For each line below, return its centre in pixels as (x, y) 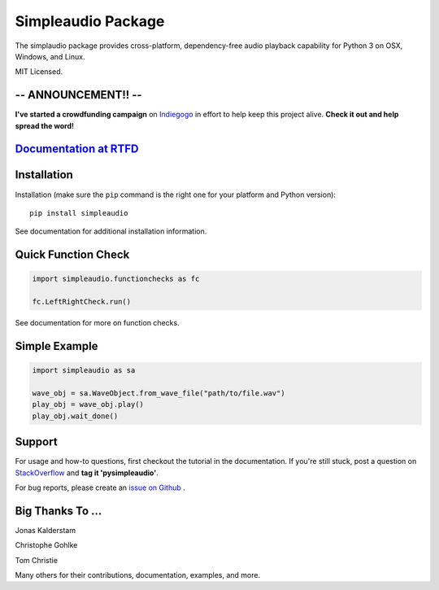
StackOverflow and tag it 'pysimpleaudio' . (87, 473)
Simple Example (57, 346)
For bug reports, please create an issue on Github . (100, 487)
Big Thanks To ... (59, 511)
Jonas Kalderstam (46, 530)
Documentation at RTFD (77, 149)
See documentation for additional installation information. (111, 231)
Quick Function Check (72, 255)
